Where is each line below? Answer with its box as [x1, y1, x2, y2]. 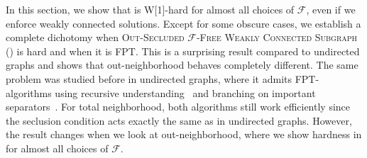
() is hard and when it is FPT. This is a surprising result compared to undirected [6, 43, 360, 58]
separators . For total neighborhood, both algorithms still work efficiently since [6, 99, 351, 114]
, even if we [306, 2, 356, 16]
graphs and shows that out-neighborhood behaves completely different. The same [6, 57, 358, 72]
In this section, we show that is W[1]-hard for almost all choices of [6, 2, 295, 16]
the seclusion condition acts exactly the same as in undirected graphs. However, [6, 113, 352, 128]
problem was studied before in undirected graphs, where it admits [6, 71, 292, 86]
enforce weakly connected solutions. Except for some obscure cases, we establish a [6, 16, 361, 30]
